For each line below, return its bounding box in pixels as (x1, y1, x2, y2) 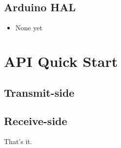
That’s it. (4, 136, 32, 147)
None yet (15, 22, 42, 33)
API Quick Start (4, 51, 118, 71)
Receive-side (4, 113, 67, 128)
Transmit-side (4, 85, 75, 100)
